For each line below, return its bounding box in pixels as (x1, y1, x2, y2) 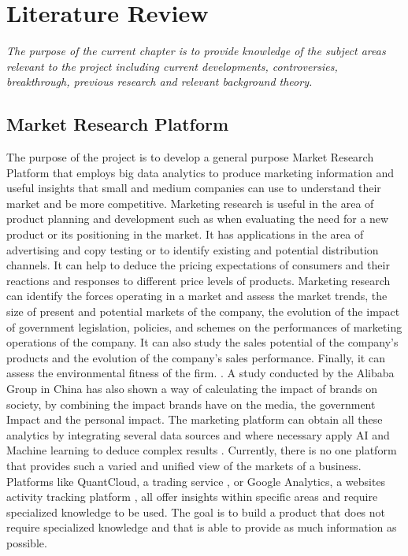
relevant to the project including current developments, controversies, (6, 57, 338, 74)
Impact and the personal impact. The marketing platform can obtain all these (6, 411, 383, 428)
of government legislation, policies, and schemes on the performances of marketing (6, 318, 402, 335)
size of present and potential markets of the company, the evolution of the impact (6, 303, 400, 320)
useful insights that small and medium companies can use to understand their (6, 180, 381, 196)
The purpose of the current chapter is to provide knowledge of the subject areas (6, 43, 386, 59)
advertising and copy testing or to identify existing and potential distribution (6, 241, 379, 258)
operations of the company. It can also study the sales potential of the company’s (6, 334, 399, 350)
